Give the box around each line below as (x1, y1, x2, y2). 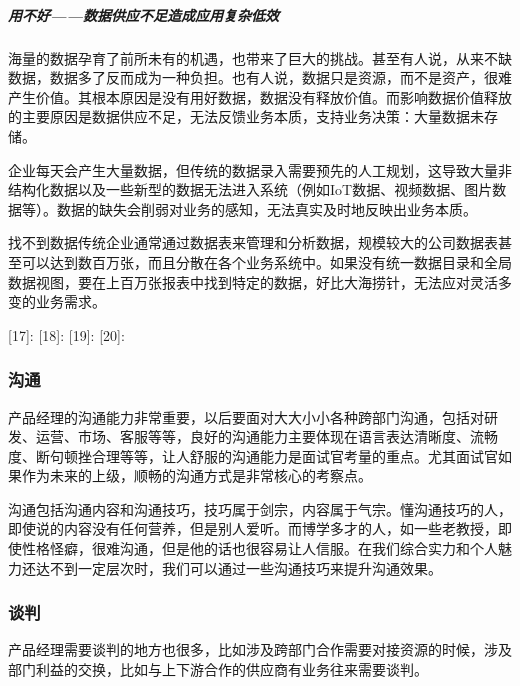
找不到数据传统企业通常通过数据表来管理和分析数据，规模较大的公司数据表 (8, 232, 498, 253)
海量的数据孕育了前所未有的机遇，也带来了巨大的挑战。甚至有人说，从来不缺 (8, 47, 512, 68)
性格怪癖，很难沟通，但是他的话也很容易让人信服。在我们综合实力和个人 (21, 538, 498, 559)
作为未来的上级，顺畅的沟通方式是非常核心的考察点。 (21, 465, 372, 486)
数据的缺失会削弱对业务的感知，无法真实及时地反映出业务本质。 (56, 198, 477, 219)
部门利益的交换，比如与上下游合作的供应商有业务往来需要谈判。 (8, 659, 428, 680)
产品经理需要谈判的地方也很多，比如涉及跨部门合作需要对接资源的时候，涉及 (8, 639, 512, 660)
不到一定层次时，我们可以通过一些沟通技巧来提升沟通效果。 (49, 557, 442, 578)
